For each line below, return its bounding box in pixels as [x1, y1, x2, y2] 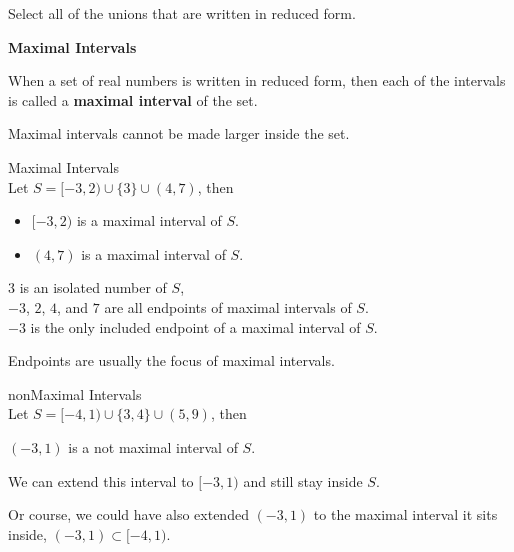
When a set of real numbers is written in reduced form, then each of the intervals [8, 70, 506, 91]
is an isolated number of [19, 277, 167, 298]
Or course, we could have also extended [8, 504, 249, 525]
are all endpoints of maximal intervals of [104, 296, 352, 317]
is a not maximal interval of [68, 436, 238, 457]
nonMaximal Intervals [8, 383, 142, 404]
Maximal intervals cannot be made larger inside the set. [8, 123, 350, 144]
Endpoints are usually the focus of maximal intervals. [8, 350, 335, 371]
